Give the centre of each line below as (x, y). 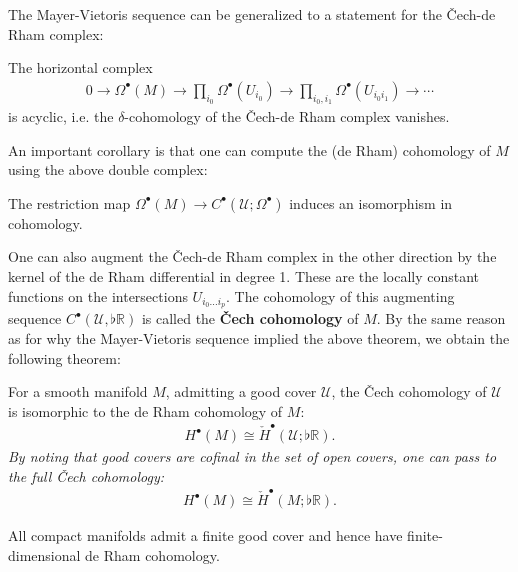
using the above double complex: (108, 169)
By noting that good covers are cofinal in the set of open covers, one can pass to (252, 456)
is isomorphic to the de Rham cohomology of (145, 410)
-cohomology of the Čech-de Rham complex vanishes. (287, 116)
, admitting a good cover (241, 391)
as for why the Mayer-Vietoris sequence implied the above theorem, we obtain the (259, 338)
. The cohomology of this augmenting (340, 295)
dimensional (44, 554)
